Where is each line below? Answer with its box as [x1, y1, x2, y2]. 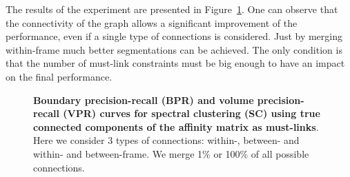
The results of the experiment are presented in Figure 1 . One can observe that [6, 2, 338, 16]
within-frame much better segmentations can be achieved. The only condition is [6, 42, 342, 56]
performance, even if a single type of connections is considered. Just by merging [6, 29, 342, 43]
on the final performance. [6, 69, 113, 83]
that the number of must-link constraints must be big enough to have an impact [6, 56, 345, 70]
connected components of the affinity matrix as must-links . [33, 119, 319, 134]
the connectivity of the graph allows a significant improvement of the [6, 15, 298, 30]
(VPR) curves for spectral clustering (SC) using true [63, 106, 320, 121]
